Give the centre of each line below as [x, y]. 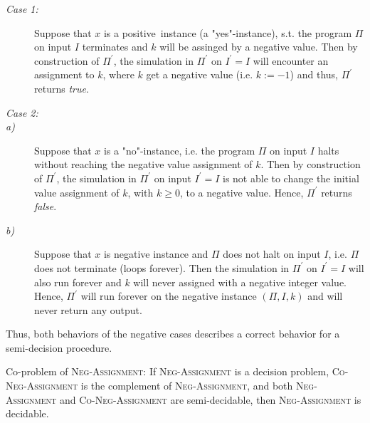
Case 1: [22, 9]
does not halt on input [272, 254]
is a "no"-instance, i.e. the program [179, 150]
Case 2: [22, 112]
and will [325, 296]
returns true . [62, 88]
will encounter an [291, 60]
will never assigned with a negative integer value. [240, 282]
